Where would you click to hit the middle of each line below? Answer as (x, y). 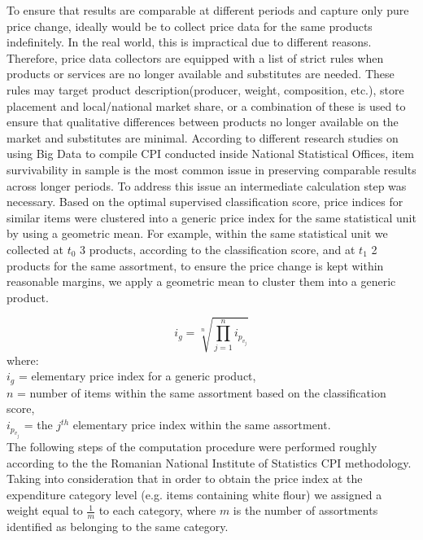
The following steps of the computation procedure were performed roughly (192, 447)
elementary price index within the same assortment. (202, 425)
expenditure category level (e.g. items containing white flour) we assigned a (194, 494)
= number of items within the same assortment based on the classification (202, 392)
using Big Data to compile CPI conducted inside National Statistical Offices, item (210, 154)
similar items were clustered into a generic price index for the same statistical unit (211, 217)
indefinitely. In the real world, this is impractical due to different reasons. (189, 42)
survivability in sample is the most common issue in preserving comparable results (211, 169)
